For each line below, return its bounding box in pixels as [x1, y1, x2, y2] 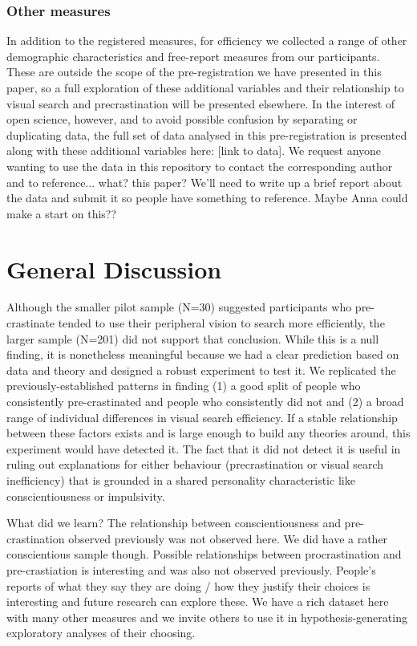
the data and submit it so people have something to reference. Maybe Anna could [6, 189, 408, 206]
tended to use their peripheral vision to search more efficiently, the [58, 315, 385, 331]
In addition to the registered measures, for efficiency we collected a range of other [6, 32, 407, 49]
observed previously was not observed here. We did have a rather [68, 530, 388, 546]
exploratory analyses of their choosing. [6, 624, 196, 641]
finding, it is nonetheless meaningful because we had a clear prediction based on [6, 346, 399, 363]
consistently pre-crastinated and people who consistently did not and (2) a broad [6, 393, 404, 410]
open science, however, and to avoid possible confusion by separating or [6, 111, 358, 128]
